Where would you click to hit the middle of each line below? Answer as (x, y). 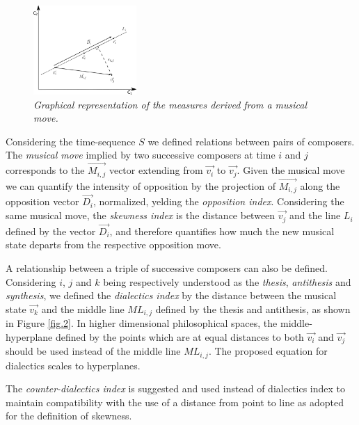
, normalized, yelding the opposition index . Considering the (218, 201)
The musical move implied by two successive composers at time (141, 155)
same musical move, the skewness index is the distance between (141, 215)
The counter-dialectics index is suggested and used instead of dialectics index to (176, 388)
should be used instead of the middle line (93, 351)
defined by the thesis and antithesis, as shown (253, 308)
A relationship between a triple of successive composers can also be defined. (167, 267)
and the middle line (83, 308)
